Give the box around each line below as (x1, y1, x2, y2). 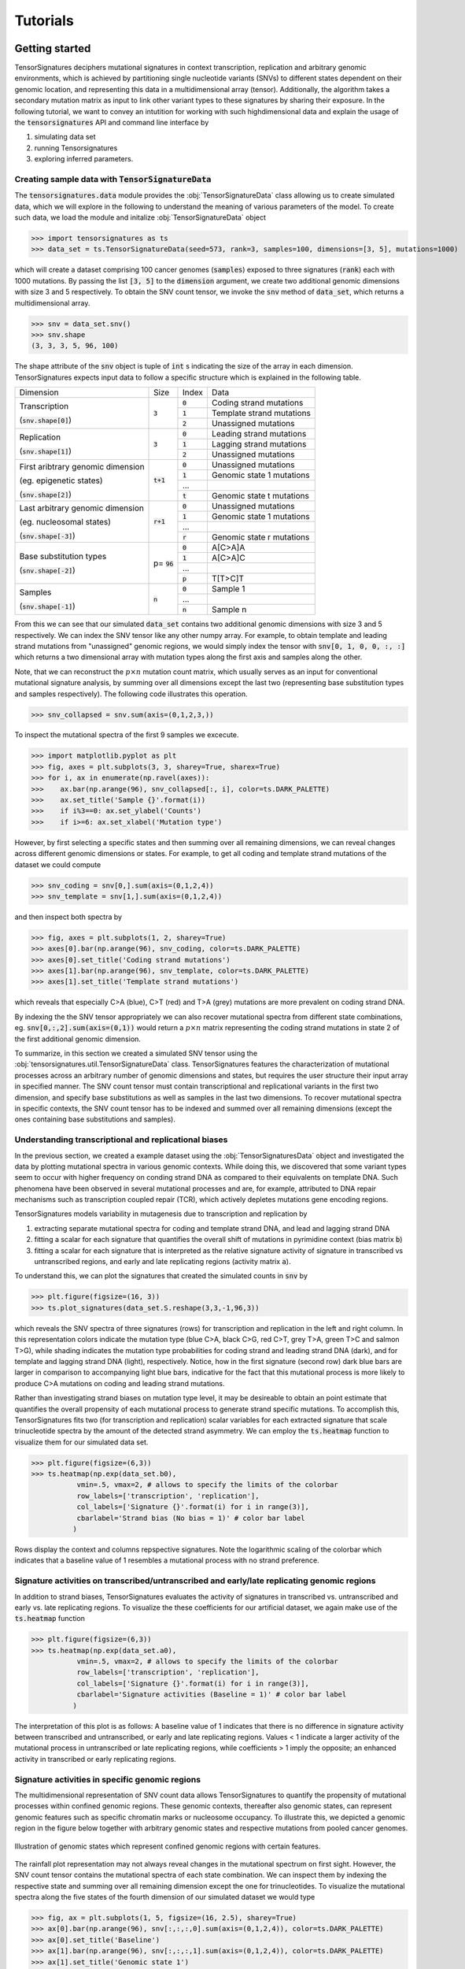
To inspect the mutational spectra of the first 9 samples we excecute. (14, 730, 239, 740)
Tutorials (14, 12, 74, 29)
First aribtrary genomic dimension (19, 461, 145, 472)
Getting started (14, 42, 91, 55)
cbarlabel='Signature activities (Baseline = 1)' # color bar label (76, 1690, 347, 1699)
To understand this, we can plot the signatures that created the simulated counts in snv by (14, 1271, 308, 1281)
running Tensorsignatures (34, 143, 118, 153)
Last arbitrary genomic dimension (19, 502, 145, 514)
